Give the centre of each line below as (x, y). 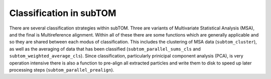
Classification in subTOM (63, 13)
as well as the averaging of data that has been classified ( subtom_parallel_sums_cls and (105, 49)
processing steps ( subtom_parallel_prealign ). (62, 69)
